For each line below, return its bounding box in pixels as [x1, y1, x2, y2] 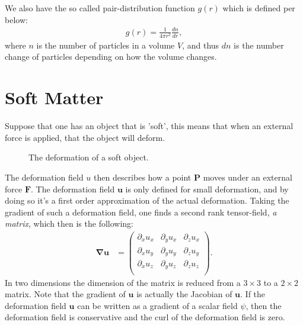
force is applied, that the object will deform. [5, 131, 165, 143]
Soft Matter [5, 85, 104, 110]
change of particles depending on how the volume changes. [5, 50, 217, 63]
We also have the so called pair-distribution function [5, 2, 195, 14]
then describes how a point [94, 170, 192, 183]
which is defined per [222, 2, 295, 14]
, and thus [182, 38, 219, 51]
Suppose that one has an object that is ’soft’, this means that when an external [5, 120, 294, 132]
